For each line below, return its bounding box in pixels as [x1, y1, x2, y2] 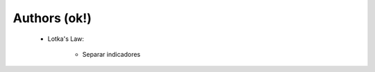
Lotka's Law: [47, 35, 85, 43]
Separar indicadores [82, 50, 141, 58]
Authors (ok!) [12, 10, 92, 26]
